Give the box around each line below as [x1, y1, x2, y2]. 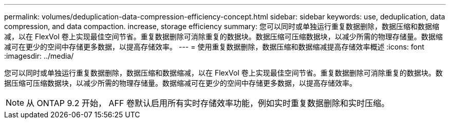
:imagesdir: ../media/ [4, 52, 74, 60]
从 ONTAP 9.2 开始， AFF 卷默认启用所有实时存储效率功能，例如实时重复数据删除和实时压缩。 [26, 98, 389, 108]
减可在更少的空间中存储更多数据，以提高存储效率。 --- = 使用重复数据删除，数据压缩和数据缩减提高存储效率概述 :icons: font [4, 42, 424, 51]
